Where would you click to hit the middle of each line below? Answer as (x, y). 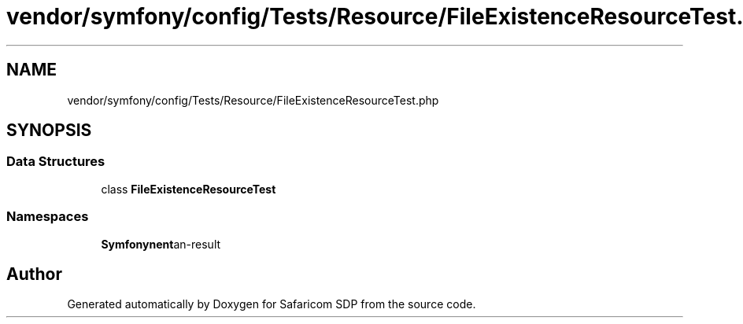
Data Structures (56, 162)
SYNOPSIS (49, 131)
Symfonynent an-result (161, 244)
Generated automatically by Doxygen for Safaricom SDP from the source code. (272, 304)
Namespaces (48, 217)
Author (34, 274)
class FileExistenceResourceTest (189, 189)
